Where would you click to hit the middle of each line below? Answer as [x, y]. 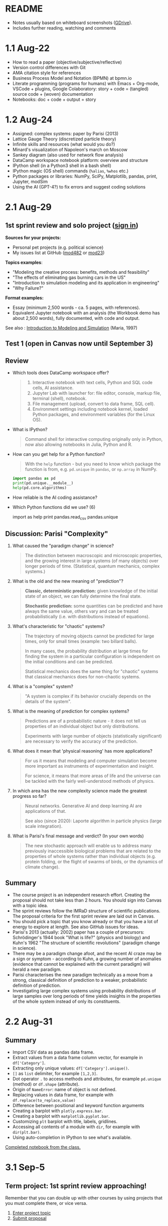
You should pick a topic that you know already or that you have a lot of [85, 922]
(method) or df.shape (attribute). [46, 1084]
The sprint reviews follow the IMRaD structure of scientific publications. [86, 911]
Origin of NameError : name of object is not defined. [64, 1090]
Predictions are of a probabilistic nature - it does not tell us [86, 721]
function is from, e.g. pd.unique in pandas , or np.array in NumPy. [91, 469]
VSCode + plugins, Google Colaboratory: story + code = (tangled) [80, 89]
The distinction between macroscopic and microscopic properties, [94, 556]
